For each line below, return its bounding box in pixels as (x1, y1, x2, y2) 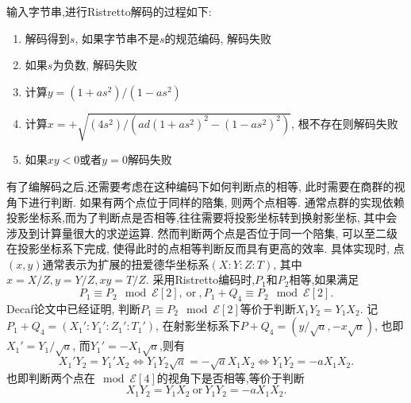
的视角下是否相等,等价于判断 (156, 369, 305, 386)
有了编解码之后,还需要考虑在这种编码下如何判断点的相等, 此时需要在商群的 (6, 177, 394, 194)
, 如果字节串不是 (75, 29, 159, 46)
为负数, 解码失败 (52, 56, 137, 73)
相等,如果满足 (289, 271, 359, 288)
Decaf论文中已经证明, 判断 (6, 300, 140, 316)
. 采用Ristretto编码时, (145, 271, 255, 288)
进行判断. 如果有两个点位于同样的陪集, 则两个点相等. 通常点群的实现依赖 (28, 193, 405, 210)
